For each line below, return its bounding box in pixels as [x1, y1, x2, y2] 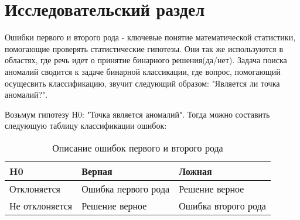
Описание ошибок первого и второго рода [52, 140, 223, 154]
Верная [81, 164, 112, 178]
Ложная [179, 164, 212, 178]
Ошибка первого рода [81, 181, 170, 195]
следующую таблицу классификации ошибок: [5, 119, 167, 132]
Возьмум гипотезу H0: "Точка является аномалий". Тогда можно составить [5, 108, 270, 120]
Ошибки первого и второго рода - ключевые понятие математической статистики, [5, 31, 296, 43]
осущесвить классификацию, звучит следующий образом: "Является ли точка [5, 77, 280, 89]
